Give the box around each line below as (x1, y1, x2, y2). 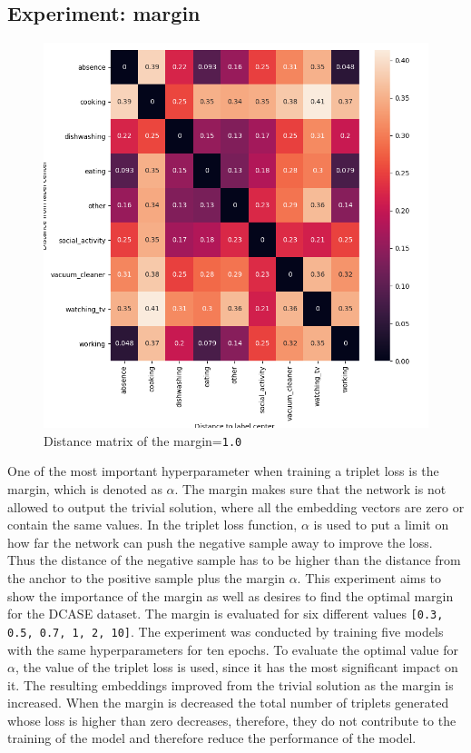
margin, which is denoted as (7, 480, 162, 499)
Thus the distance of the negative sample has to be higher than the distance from (7, 550, 461, 570)
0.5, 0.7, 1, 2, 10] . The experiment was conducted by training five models (7, 621, 444, 640)
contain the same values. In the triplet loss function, (7, 515, 298, 534)
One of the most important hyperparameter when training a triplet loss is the (7, 461, 439, 481)
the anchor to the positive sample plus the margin (7, 569, 285, 588)
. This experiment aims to (297, 569, 442, 588)
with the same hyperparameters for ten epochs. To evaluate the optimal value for (7, 639, 459, 659)
